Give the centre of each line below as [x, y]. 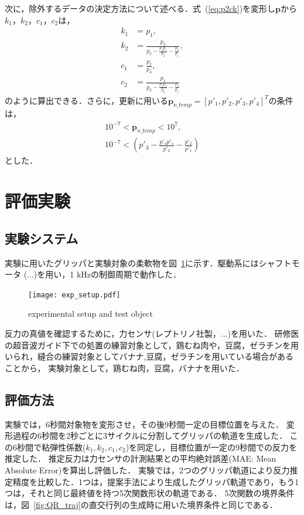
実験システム [42, 238]
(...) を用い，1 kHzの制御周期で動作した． [103, 274]
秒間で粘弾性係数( [51, 447]
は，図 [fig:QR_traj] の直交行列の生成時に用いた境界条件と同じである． [141, 504]
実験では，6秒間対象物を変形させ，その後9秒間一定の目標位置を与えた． [144, 424]
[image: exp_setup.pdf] [74, 295]
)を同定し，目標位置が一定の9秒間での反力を [211, 447]
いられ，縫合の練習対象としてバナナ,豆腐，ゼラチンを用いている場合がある [149, 356]
